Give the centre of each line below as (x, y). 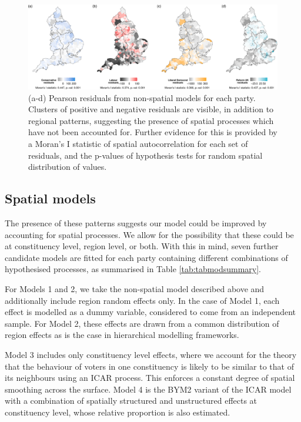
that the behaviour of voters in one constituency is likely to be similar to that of (149, 366)
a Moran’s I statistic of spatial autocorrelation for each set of (138, 144)
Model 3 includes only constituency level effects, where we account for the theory (151, 354)
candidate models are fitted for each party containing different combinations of (146, 257)
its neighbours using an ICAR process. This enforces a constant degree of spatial (150, 378)
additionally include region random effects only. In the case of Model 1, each (142, 300)
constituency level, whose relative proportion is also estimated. (118, 412)
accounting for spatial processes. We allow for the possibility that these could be (149, 234)
